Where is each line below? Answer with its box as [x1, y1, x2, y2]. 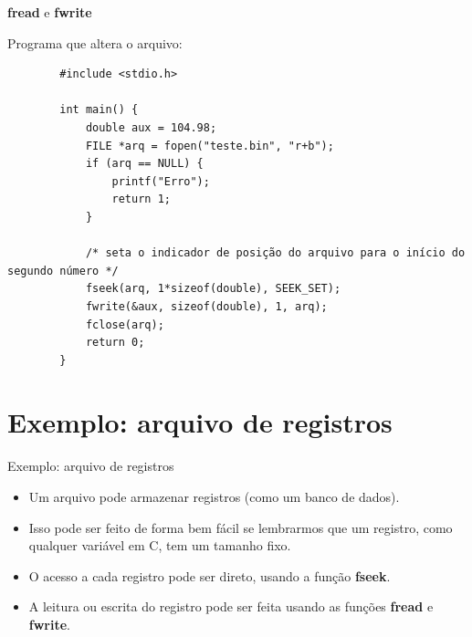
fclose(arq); [85, 318, 164, 331]
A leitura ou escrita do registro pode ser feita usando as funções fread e [28, 597, 434, 616]
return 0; [85, 336, 145, 350]
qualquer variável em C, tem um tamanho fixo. [28, 536, 291, 555]
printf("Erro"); [111, 174, 210, 188]
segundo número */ [7, 264, 119, 277]
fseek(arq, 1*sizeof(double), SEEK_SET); [85, 282, 341, 296]
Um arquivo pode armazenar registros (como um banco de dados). [28, 487, 400, 506]
